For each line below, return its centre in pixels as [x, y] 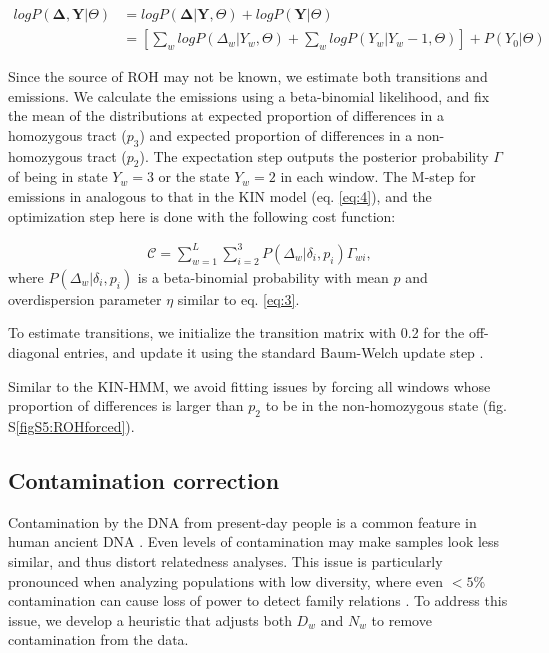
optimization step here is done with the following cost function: [202, 215]
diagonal [34, 351]
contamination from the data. [98, 639]
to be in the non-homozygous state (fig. [386, 405]
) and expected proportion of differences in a [276, 134]
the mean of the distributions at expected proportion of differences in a [226, 115]
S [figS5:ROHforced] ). [71, 425]
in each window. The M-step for [378, 176]
